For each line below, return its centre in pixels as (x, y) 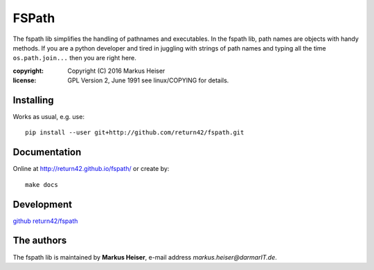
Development (43, 204)
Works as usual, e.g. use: (48, 117)
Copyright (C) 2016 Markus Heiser (116, 71)
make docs (42, 184)
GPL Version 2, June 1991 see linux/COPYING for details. (148, 80)
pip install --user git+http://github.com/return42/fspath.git (135, 133)
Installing (34, 100)
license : (25, 80)
